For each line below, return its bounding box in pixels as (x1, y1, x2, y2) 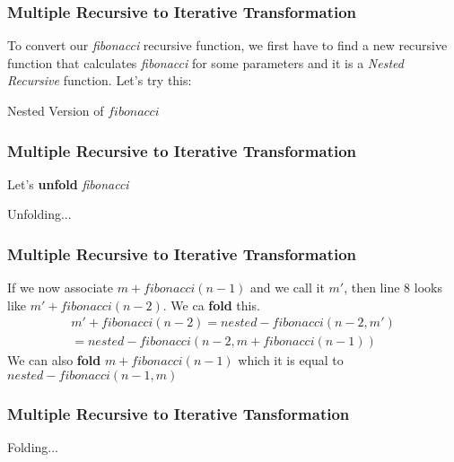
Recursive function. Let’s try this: (7, 71, 192, 90)
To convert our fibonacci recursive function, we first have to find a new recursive (7, 36, 448, 55)
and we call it (250, 278, 325, 297)
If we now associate (7, 278, 113, 297)
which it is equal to (238, 351, 344, 370)
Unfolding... (7, 205, 72, 223)
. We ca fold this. (162, 295, 260, 314)
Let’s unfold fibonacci (7, 174, 129, 193)
